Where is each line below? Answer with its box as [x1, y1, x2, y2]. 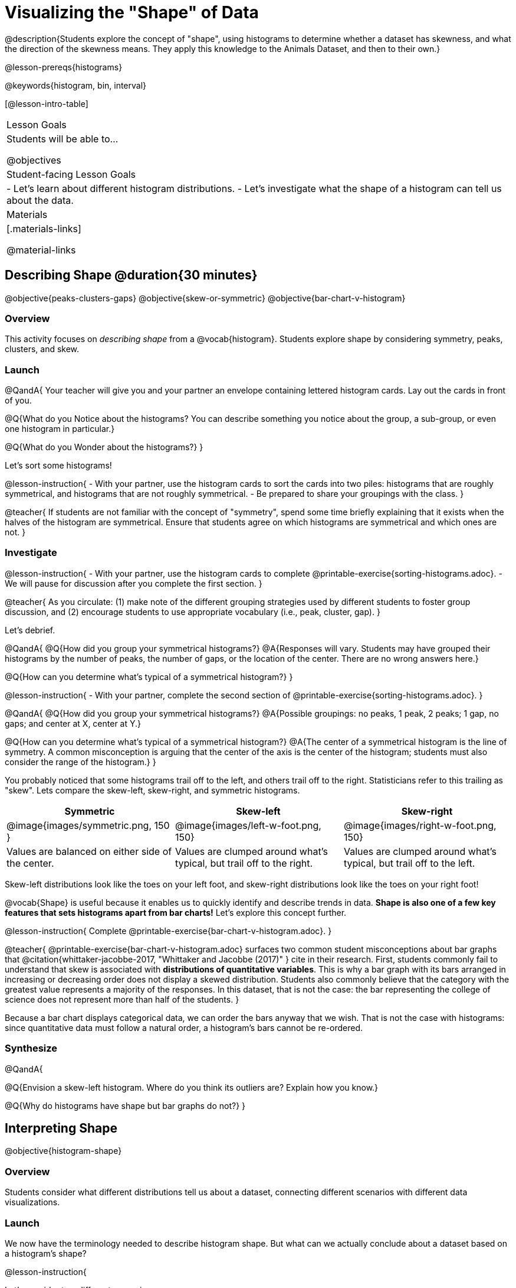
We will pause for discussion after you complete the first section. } [5, 578, 262, 588]
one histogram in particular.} [5, 424, 115, 434]
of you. [5, 395, 32, 406]
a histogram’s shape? [5, 1248, 87, 1258]
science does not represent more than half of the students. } [5, 994, 239, 1004]
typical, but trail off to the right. [175, 857, 313, 869]
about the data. [6, 194, 74, 206]
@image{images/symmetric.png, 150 [6, 819, 170, 831]
